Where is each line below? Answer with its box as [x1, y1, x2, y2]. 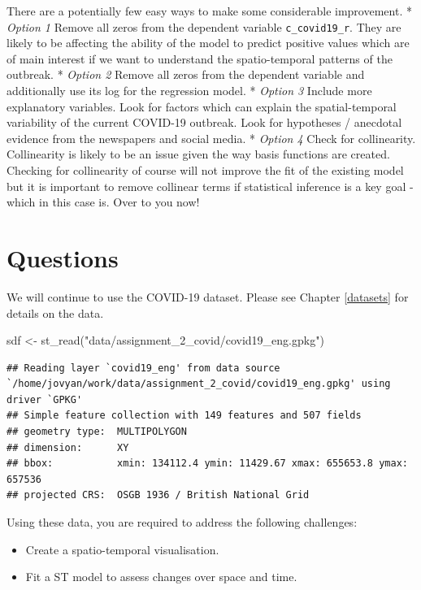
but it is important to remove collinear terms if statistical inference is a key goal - [7, 177, 414, 194]
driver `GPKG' [7, 393, 83, 406]
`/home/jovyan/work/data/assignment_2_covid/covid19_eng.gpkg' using [7, 378, 391, 390]
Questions [7, 241, 119, 274]
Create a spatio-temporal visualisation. [25, 540, 219, 557]
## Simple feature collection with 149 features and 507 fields [7, 410, 362, 422]
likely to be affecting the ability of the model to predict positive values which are [7, 34, 410, 51]
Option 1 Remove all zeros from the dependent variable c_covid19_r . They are [7, 18, 401, 35]
